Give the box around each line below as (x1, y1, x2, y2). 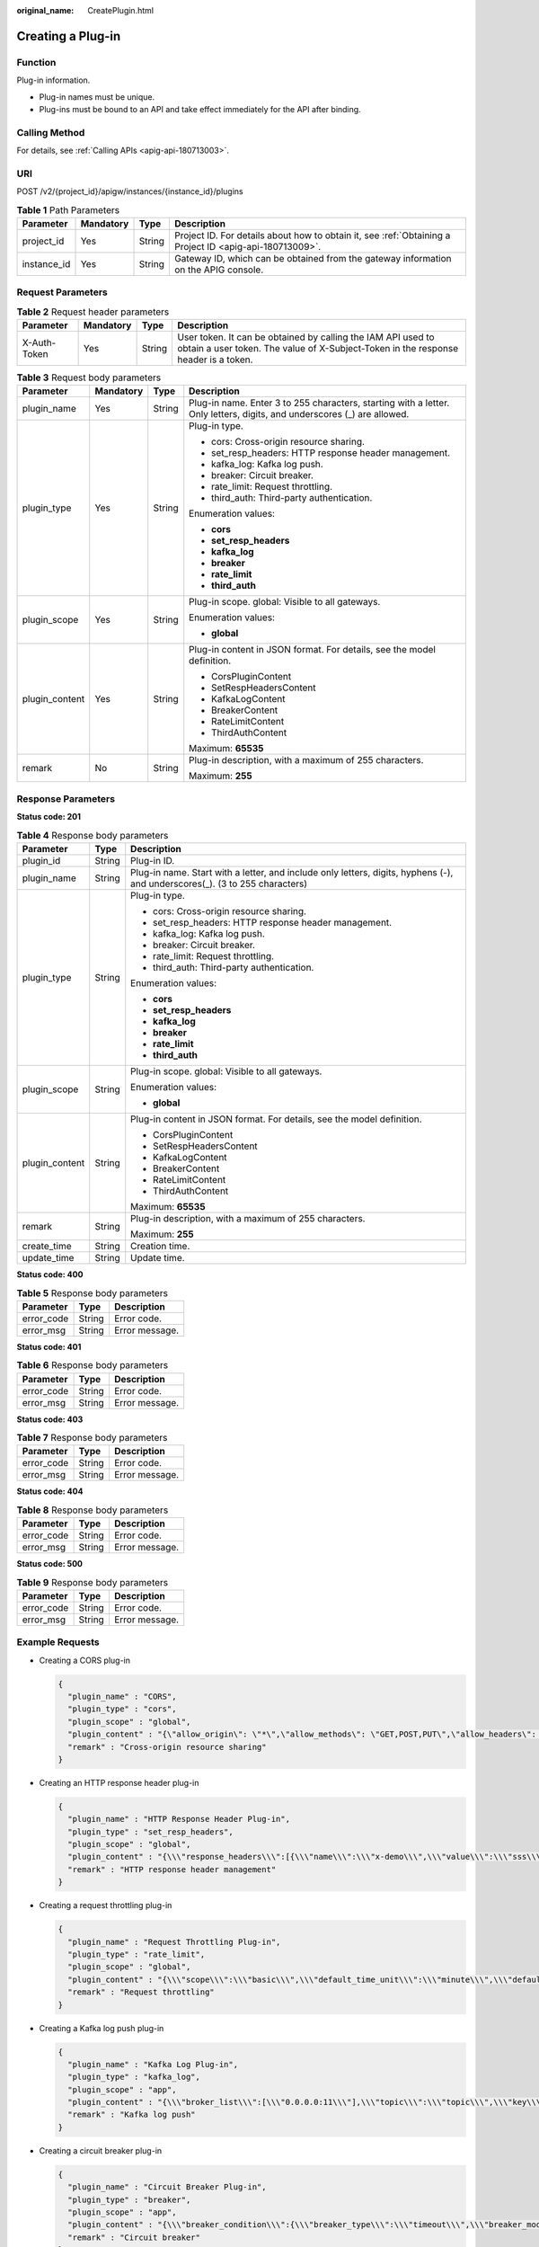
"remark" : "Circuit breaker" (67, 2232, 201, 2243)
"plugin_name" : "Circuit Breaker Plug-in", (67, 2182, 267, 2192)
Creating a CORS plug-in (39, 1655, 130, 1665)
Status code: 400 (16, 1269, 84, 1280)
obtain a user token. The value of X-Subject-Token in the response (176, 342, 458, 355)
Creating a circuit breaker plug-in (39, 2145, 163, 2156)
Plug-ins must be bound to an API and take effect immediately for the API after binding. (39, 103, 361, 114)
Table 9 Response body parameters (16, 1576, 169, 1588)
